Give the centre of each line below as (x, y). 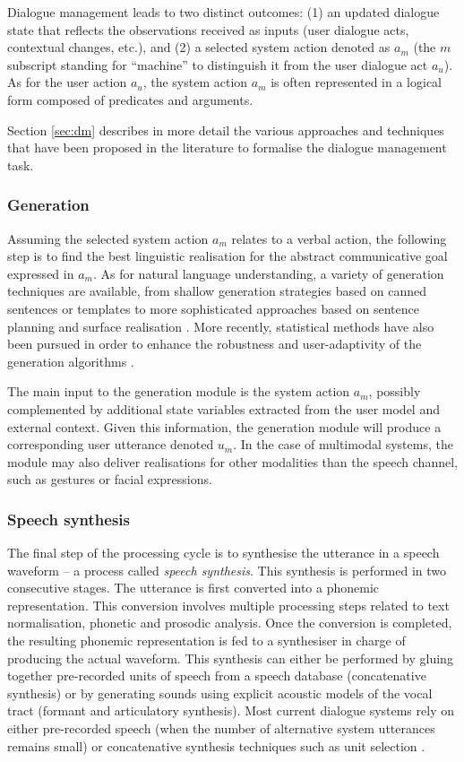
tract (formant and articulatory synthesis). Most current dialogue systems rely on (231, 710)
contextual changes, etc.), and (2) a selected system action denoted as (199, 47)
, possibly (395, 391)
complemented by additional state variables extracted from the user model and (223, 408)
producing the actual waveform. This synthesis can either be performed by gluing (230, 658)
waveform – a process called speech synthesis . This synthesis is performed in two (227, 570)
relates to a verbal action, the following (339, 238)
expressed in (41, 273)
